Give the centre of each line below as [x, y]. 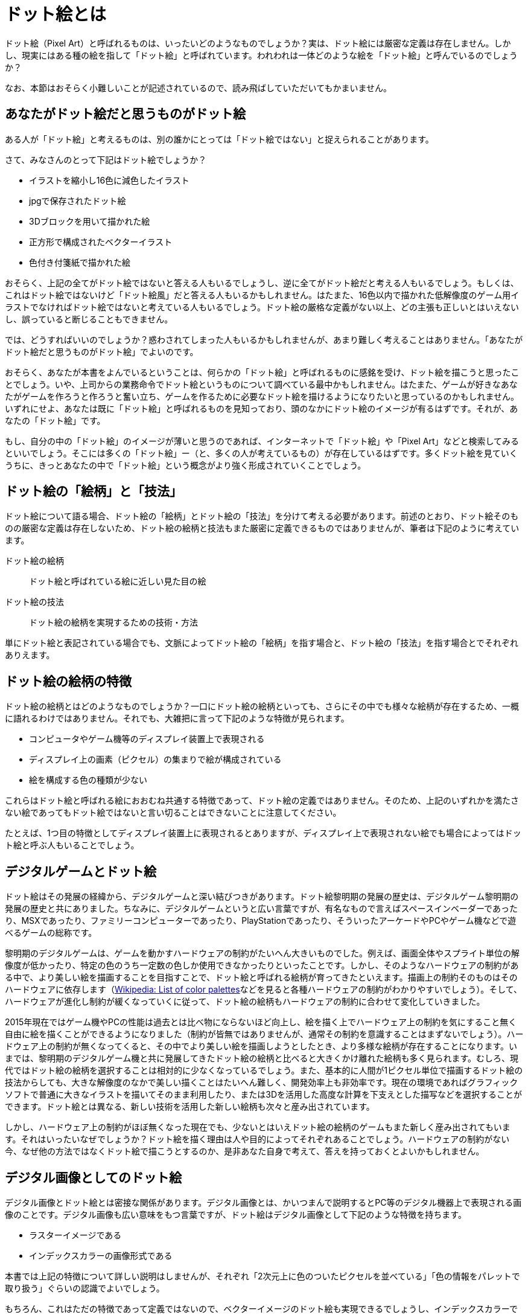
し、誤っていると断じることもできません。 [89, 319]
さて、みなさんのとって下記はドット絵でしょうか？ [106, 159]
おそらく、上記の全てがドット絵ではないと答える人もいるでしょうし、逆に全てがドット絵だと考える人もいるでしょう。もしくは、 [262, 283]
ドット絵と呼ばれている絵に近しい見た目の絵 [118, 581]
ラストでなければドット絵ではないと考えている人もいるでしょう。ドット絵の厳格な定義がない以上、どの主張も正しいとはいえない [262, 307]
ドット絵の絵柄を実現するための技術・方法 [113, 622]
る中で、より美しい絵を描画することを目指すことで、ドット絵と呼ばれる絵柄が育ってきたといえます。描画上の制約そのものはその [261, 977]
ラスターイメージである [75, 1235]
